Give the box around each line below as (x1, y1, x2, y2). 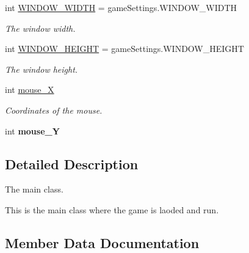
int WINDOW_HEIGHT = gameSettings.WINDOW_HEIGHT (5, 42, 244, 55)
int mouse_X (5, 83, 54, 96)
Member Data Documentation (5, 233, 200, 252)
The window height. (5, 62, 78, 75)
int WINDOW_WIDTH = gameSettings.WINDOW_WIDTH (5, 1, 237, 13)
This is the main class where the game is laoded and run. (5, 203, 219, 216)
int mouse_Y (5, 124, 60, 137)
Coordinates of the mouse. (5, 103, 103, 116)
